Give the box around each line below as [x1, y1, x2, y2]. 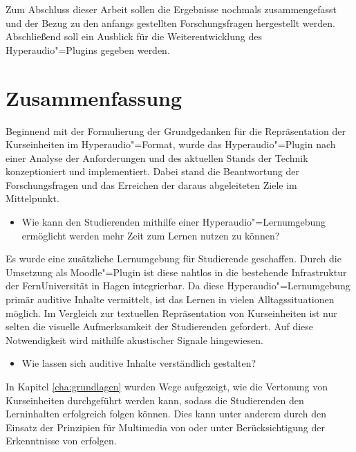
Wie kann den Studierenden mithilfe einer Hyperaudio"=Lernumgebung [21, 215, 326, 229]
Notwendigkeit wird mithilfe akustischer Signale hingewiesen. [6, 332, 263, 347]
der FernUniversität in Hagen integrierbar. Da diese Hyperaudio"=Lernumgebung [6, 278, 350, 293]
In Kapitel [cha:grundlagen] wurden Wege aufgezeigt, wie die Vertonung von [6, 379, 328, 393]
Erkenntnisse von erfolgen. [6, 433, 117, 448]
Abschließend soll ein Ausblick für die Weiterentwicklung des [6, 29, 262, 44]
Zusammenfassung [6, 83, 182, 111]
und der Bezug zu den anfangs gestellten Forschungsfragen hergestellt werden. [6, 15, 335, 30]
